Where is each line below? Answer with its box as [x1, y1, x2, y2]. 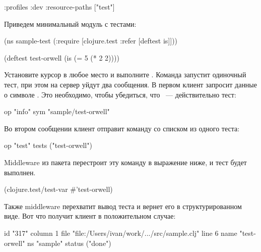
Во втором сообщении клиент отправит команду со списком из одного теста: [4, 123, 240, 133]
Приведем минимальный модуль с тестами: [4, 18, 137, 29]
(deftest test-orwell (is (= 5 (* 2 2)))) [4, 52, 119, 63]
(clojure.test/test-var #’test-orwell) [4, 184, 113, 194]
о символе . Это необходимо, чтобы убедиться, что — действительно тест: [4, 89, 236, 99]
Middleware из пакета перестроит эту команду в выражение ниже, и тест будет [4, 157, 247, 167]
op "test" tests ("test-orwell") [4, 140, 92, 150]
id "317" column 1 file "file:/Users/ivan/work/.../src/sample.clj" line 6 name [4, 227, 237, 238]
